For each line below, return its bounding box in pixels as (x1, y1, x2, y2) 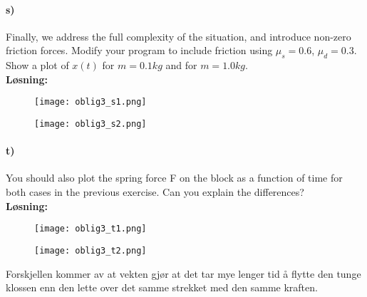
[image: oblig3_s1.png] (34, 97, 147, 108)
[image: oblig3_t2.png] (34, 245, 147, 256)
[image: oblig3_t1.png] (34, 224, 147, 234)
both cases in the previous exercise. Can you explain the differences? (6, 184, 304, 199)
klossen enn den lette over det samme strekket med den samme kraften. (6, 280, 318, 295)
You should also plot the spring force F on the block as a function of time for (6, 170, 343, 185)
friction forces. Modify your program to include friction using (6, 43, 273, 58)
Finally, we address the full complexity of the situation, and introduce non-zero (6, 28, 351, 43)
